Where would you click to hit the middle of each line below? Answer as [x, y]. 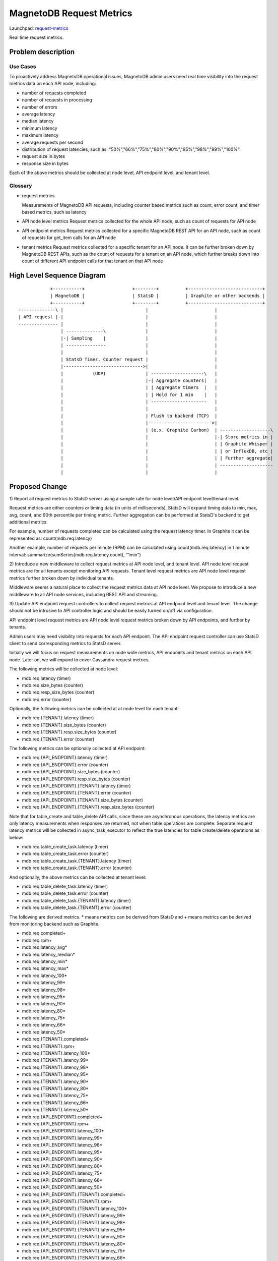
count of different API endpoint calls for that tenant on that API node [92, 261]
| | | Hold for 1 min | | [139, 394]
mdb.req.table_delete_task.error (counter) [65, 893]
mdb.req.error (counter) [47, 699]
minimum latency [40, 128]
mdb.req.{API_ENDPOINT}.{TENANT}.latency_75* [74, 1250]
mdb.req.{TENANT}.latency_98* [55, 1067]
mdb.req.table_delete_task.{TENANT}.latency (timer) [76, 900]
